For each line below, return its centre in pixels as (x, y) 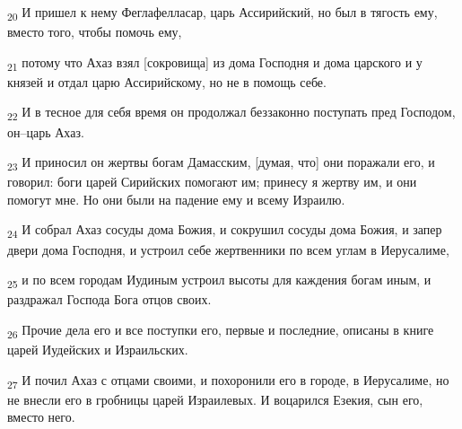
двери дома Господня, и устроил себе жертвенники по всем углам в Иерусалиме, (228, 249)
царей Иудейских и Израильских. (98, 350)
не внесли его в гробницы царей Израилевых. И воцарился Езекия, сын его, (215, 399)
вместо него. (41, 417)
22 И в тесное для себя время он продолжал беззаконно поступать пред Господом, (231, 113)
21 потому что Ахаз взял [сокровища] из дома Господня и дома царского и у (215, 63)
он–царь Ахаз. (46, 131)
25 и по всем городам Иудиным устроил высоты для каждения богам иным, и (219, 280)
